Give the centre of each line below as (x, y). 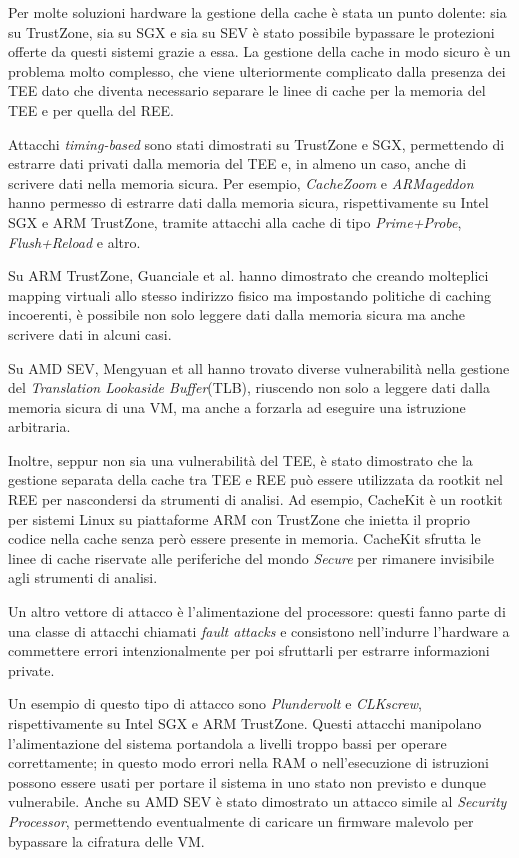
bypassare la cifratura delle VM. (106, 840)
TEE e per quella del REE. (91, 109)
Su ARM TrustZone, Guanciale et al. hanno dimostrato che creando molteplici (248, 275)
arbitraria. (39, 426)
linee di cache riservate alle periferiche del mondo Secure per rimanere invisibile (251, 557)
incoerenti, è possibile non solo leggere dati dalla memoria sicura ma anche (236, 314)
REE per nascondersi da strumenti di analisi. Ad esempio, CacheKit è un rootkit (255, 499)
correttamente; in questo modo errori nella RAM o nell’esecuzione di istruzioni (248, 762)
